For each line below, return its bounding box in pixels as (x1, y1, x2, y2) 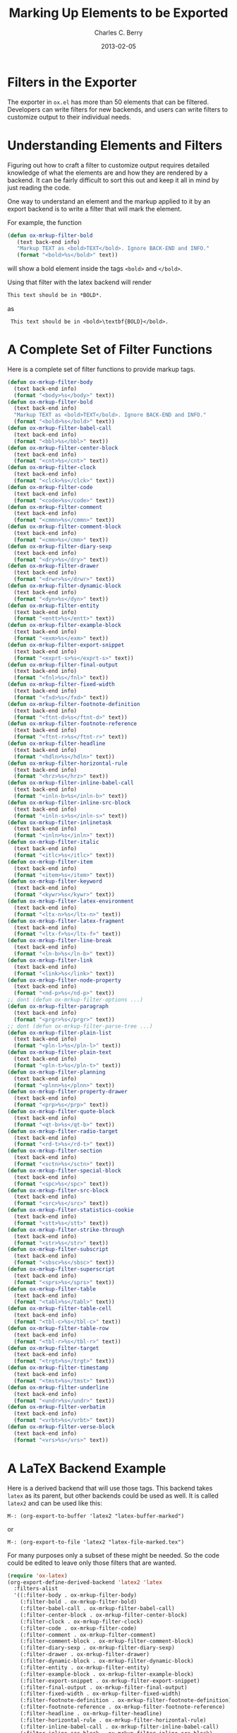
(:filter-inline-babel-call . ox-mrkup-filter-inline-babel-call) (20, 1723, 219, 1730)
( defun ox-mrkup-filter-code (7, 483, 93, 490)
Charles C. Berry (94, 28, 143, 37)
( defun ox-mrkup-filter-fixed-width (7, 681, 115, 688)
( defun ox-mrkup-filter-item (7, 858, 93, 865)
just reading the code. (7, 183, 71, 192)
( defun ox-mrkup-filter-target (7, 1344, 99, 1351)
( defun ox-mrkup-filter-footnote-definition (7, 700, 140, 707)
